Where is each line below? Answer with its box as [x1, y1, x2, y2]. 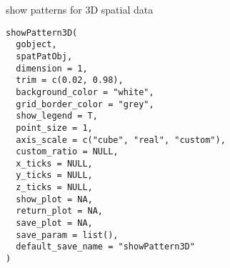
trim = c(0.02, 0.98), [16, 75, 124, 86]
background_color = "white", [16, 86, 154, 97]
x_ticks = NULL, [16, 158, 93, 169]
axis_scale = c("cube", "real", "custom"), [16, 134, 226, 145]
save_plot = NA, [16, 218, 93, 229]
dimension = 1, [16, 63, 88, 74]
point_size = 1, [16, 122, 93, 133]
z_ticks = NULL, [16, 182, 93, 193]
